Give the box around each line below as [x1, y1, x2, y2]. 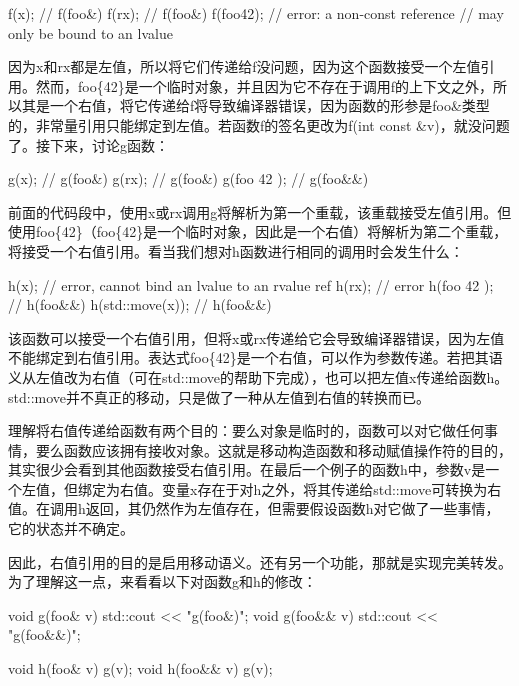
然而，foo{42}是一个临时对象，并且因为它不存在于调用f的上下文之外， [35, 75, 493, 96]
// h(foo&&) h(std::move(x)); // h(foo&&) [8, 294, 272, 315]
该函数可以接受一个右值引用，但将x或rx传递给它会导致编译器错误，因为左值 [8, 327, 505, 348]
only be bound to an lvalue [8, 22, 173, 43]
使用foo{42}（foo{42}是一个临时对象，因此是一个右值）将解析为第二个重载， [8, 221, 508, 242]
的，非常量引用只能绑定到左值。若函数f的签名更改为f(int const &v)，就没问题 [8, 114, 510, 135]
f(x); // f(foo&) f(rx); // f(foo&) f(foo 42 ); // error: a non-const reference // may [8, 3, 504, 23]
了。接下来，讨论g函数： [8, 134, 169, 155]
